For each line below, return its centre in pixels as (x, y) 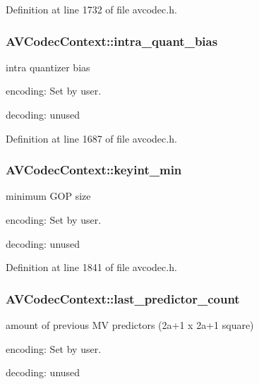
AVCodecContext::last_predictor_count (123, 298)
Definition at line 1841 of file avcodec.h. (91, 267)
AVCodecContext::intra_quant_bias (112, 41)
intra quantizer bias (48, 67)
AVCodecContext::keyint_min (94, 170)
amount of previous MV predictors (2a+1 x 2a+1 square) (130, 325)
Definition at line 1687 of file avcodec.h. (91, 138)
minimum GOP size (48, 196)
